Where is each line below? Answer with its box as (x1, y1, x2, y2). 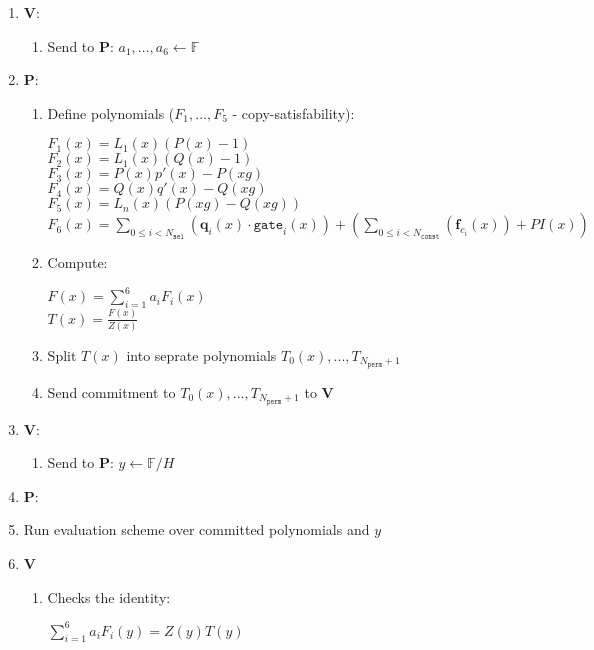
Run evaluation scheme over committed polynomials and (23, 519, 370, 540)
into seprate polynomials (126, 344, 277, 365)
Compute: (47, 252, 108, 273)
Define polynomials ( (47, 102, 175, 123)
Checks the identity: (47, 586, 171, 607)
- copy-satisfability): (232, 102, 355, 123)
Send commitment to (47, 381, 176, 402)
